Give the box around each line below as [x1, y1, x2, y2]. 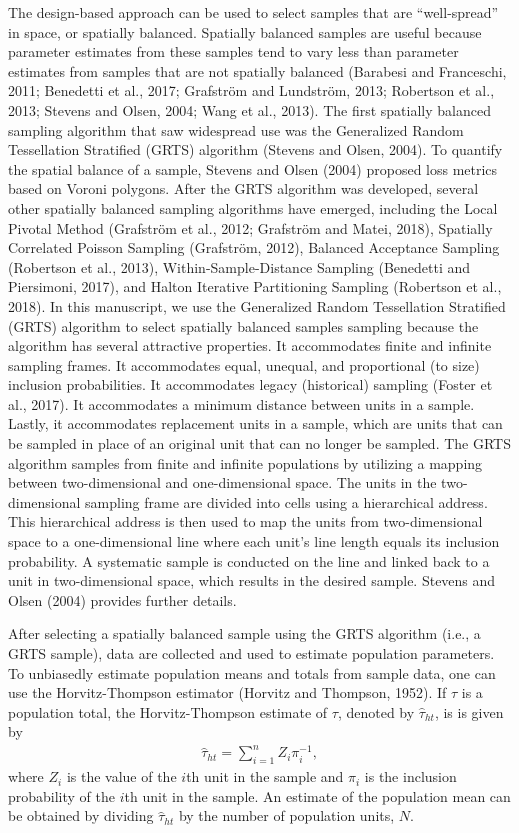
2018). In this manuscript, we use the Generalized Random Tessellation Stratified [8, 295, 506, 316]
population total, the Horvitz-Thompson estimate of [8, 701, 328, 722]
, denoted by [337, 701, 415, 722]
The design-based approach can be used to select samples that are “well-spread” [8, 2, 499, 22]
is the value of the [66, 766, 177, 787]
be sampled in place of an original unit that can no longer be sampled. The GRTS [8, 433, 511, 454]
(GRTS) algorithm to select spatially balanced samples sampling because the [8, 315, 479, 336]
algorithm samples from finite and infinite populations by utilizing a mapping [8, 452, 483, 473]
